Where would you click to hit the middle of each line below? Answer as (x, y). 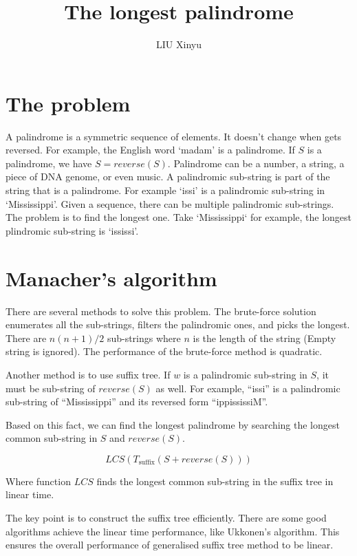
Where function (38, 481)
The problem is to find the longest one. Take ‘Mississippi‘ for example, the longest (179, 217)
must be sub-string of (51, 388)
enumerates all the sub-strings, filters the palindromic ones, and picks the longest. (178, 324)
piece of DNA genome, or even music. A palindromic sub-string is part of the (168, 177)
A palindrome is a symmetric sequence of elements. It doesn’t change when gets (174, 136)
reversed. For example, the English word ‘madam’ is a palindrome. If (150, 150)
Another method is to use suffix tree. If (88, 374)
